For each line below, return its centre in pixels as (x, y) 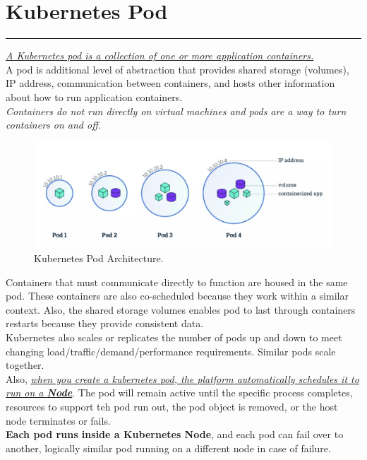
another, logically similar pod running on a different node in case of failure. (168, 448)
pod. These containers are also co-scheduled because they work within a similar (177, 296)
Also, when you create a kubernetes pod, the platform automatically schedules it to (182, 378)
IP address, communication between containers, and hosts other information (170, 83)
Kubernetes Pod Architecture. (99, 258)
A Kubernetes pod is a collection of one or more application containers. (160, 55)
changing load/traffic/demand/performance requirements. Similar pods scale (171, 351)
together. (25, 365)
